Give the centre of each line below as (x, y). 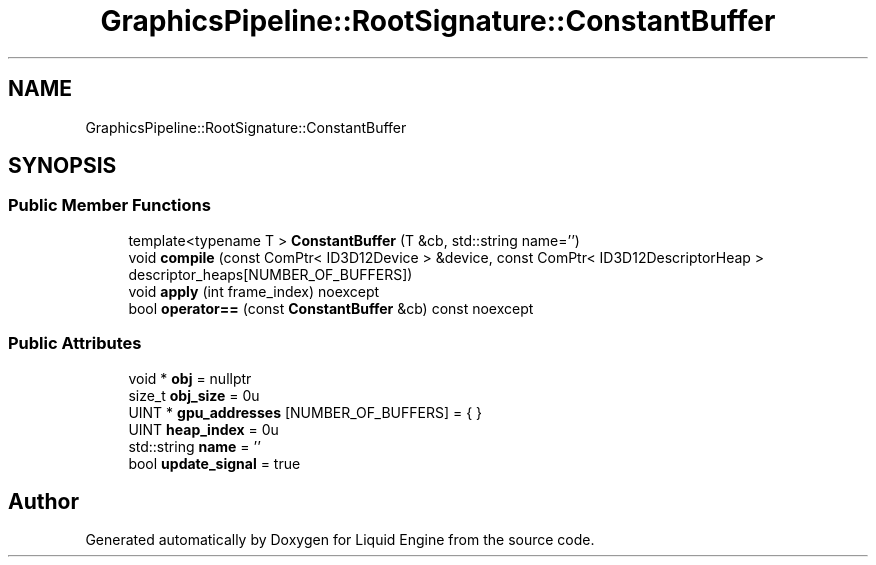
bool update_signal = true (214, 463)
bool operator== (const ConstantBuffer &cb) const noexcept (331, 308)
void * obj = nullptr (190, 378)
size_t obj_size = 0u (194, 395)
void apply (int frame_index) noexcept (254, 291)
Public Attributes (75, 343)
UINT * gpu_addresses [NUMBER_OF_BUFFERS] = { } (305, 412)
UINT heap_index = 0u (203, 429)
